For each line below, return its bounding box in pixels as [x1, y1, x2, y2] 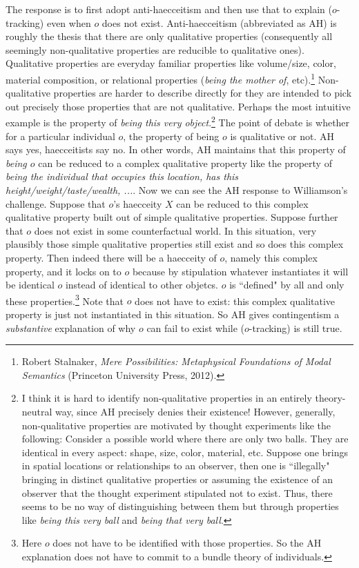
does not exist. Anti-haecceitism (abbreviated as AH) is [101, 15, 337, 30]
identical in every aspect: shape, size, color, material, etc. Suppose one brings [21, 444, 349, 459]
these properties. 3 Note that [6, 291, 124, 308]
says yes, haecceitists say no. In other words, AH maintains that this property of [6, 142, 346, 157]
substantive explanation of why [6, 320, 136, 335]
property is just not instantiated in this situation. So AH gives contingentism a [6, 307, 340, 322]
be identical [6, 277, 55, 292]
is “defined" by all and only [229, 277, 345, 292]
